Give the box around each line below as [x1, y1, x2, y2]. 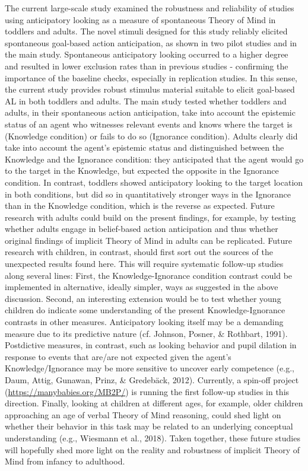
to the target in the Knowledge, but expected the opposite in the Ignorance [5, 164, 279, 177]
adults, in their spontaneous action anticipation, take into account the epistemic [5, 106, 296, 119]
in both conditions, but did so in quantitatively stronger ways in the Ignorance [5, 187, 291, 200]
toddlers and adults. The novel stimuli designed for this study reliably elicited [5, 25, 288, 37]
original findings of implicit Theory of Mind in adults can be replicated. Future [5, 234, 292, 246]
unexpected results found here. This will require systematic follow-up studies [5, 257, 284, 270]
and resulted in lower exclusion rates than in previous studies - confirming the [5, 59, 288, 72]
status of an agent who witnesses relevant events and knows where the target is [5, 117, 293, 130]
